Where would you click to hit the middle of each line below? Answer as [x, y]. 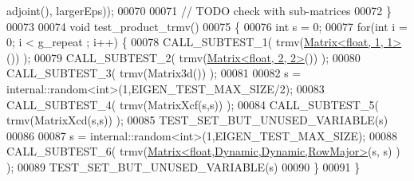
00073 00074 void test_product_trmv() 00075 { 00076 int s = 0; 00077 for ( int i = [207, 26]
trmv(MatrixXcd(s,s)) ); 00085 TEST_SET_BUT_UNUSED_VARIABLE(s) [197, 120]
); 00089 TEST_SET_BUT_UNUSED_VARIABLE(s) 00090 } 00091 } [183, 166]
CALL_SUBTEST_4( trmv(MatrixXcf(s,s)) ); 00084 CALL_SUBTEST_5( [193, 104]
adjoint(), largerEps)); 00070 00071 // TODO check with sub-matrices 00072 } [199, 10]
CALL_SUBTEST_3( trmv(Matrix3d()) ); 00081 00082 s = [154, 73]
